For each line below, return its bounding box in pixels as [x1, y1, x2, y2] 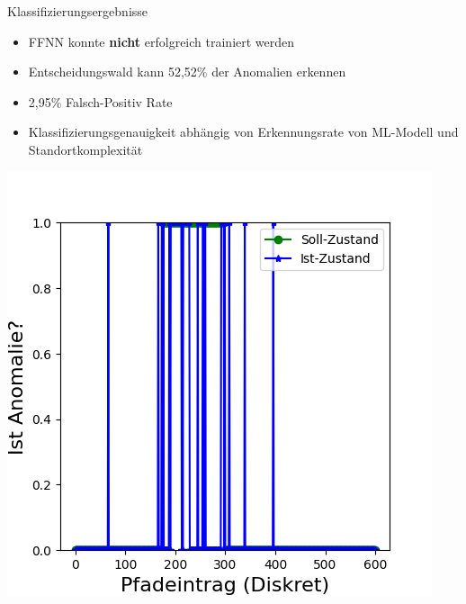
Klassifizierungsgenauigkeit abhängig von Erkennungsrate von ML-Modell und [28, 122, 459, 141]
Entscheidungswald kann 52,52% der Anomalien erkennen [28, 62, 346, 81]
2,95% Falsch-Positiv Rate [28, 92, 173, 111]
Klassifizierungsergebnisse [7, 2, 148, 20]
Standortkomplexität [28, 140, 143, 158]
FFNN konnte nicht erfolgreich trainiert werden [28, 32, 295, 50]
